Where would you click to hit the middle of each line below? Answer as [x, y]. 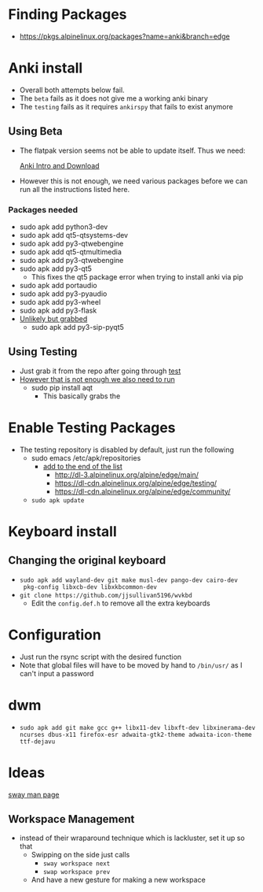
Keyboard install [63, 531]
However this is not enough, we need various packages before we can [133, 181]
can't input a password [57, 673]
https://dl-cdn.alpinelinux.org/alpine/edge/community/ [142, 491]
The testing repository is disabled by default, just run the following [126, 450]
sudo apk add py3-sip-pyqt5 [77, 327]
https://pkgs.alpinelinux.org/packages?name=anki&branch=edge [124, 36]
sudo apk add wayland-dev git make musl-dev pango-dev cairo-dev [128, 580]
